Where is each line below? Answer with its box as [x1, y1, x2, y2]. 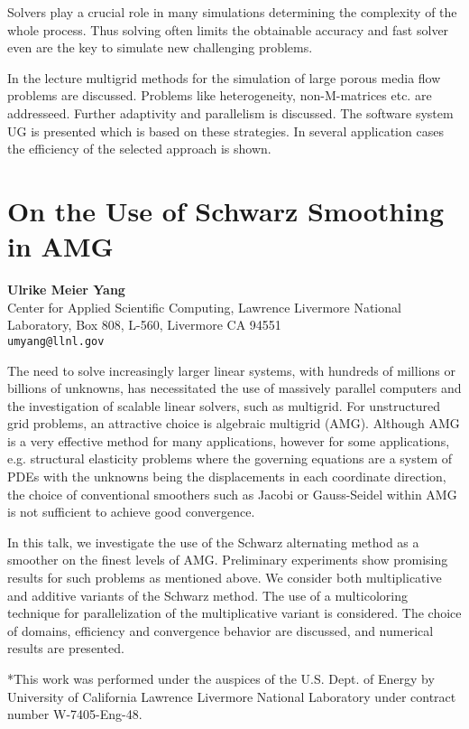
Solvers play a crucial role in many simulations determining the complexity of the [7, 3, 457, 21]
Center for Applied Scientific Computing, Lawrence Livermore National [7, 297, 401, 316]
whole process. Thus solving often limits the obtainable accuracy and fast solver [7, 20, 449, 39]
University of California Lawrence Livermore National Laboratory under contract [7, 687, 456, 706]
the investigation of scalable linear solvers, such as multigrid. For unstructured [7, 396, 441, 415]
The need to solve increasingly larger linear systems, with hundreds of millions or [7, 360, 455, 379]
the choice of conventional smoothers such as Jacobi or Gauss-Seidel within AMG [7, 484, 457, 503]
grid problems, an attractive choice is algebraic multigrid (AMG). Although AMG [7, 414, 460, 433]
